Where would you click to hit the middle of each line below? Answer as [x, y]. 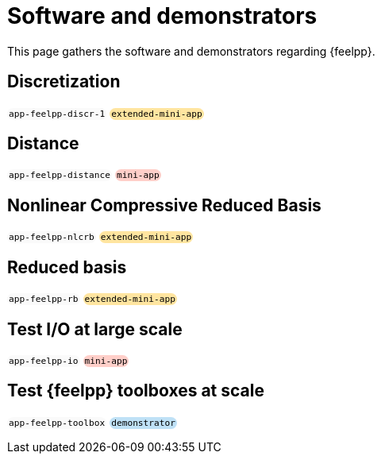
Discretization [64, 82]
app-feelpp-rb [44, 300]
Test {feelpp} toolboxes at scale [136, 391]
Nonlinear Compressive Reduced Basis [164, 205]
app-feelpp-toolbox [57, 423]
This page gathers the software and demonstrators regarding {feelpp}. [191, 51]
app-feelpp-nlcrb [52, 238]
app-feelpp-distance [60, 176]
